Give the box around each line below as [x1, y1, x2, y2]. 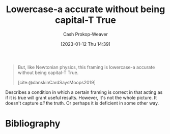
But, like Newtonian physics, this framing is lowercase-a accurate [17, 64, 155, 70]
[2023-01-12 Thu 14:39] [61, 41, 110, 47]
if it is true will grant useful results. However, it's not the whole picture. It [5, 94, 157, 100]
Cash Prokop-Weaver [63, 31, 108, 37]
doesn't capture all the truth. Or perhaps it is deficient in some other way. [5, 100, 159, 106]
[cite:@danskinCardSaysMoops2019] [17, 79, 96, 85]
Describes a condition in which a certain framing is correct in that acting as [5, 89, 163, 95]
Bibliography [5, 118, 61, 129]
